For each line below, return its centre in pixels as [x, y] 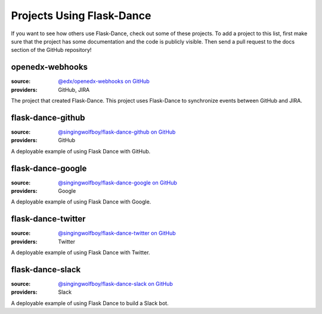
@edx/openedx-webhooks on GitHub [104, 81]
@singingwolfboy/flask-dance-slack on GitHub [115, 284]
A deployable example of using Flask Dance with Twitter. [80, 253]
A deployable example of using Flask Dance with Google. [81, 202]
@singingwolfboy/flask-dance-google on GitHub [117, 183]
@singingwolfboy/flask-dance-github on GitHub [117, 132]
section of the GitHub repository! [51, 50]
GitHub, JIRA [74, 90]
